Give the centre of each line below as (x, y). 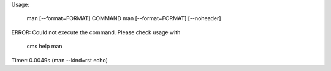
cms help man (44, 47)
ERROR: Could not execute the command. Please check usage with (96, 32)
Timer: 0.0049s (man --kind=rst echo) (60, 60)
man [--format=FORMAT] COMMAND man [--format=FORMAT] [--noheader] (124, 18)
